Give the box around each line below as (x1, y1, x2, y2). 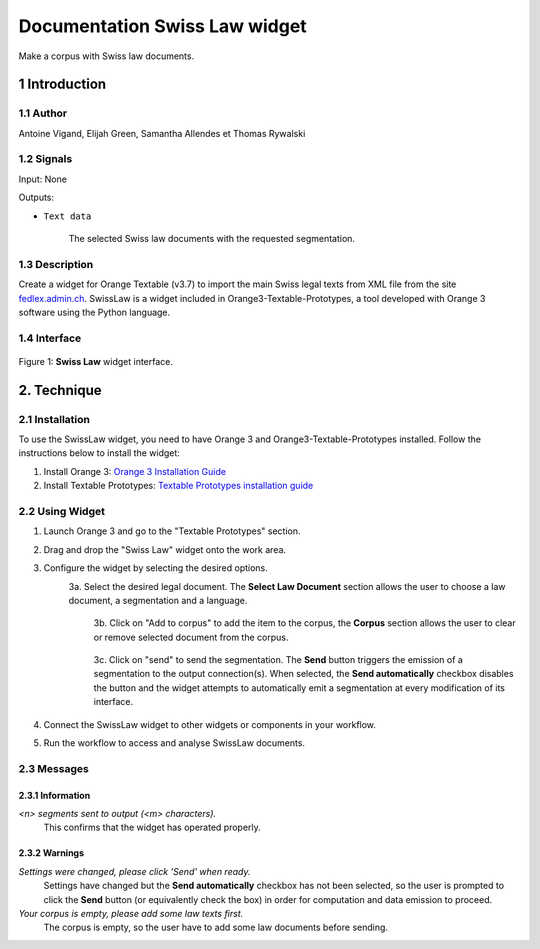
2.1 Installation (18, 412, 90, 426)
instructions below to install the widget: (18, 447, 180, 459)
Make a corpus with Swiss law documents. (18, 50, 195, 62)
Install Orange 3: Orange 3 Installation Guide (43, 465, 227, 477)
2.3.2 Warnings (18, 847, 85, 859)
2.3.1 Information (18, 789, 91, 801)
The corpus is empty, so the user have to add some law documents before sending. (43, 921, 389, 934)
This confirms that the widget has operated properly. (43, 821, 262, 834)
